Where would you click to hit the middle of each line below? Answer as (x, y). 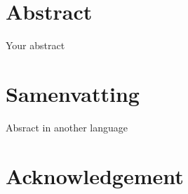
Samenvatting (73, 93)
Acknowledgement (95, 175)
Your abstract (35, 45)
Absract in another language (67, 127)
